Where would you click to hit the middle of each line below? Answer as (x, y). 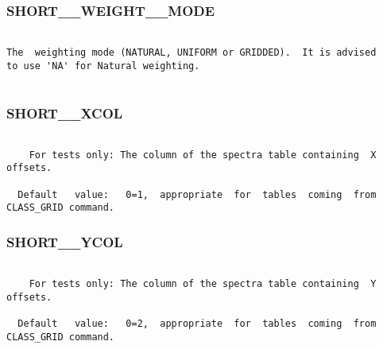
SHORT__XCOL (65, 112)
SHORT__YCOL (65, 241)
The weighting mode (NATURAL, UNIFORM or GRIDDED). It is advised (191, 52)
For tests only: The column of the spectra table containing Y (203, 283)
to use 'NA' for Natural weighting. (103, 66)
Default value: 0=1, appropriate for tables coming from (197, 194)
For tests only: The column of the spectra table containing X (203, 155)
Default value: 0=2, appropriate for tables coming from (197, 323)
